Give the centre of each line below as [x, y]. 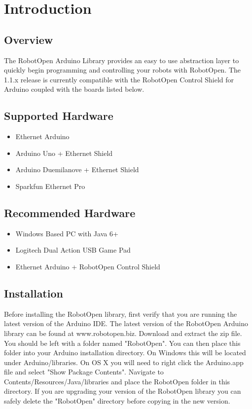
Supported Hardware [59, 116]
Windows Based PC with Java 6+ [67, 233]
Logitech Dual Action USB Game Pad [73, 250]
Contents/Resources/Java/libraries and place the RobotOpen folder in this [117, 381]
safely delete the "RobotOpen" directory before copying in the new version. [117, 401]
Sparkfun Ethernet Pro [50, 186]
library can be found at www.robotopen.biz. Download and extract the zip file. [123, 333]
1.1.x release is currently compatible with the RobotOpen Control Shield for [119, 79]
